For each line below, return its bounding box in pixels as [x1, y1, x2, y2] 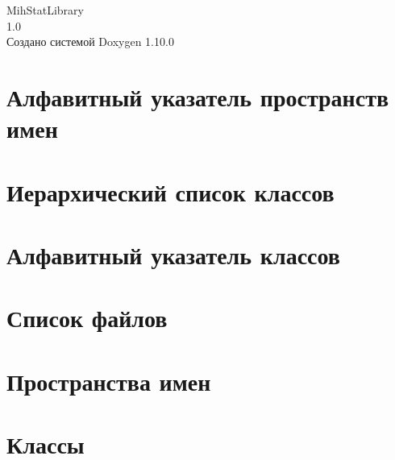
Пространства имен [6, 364, 211, 397]
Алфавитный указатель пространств [6, 80, 389, 113]
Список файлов [6, 301, 168, 334]
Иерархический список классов [6, 175, 335, 208]
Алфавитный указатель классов [6, 238, 340, 271]
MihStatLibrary [6, 2, 84, 18]
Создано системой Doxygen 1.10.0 [6, 33, 174, 50]
